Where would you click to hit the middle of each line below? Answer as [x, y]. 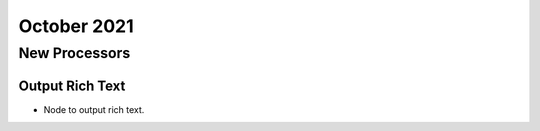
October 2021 [76, 26]
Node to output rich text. [94, 109]
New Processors [74, 53]
